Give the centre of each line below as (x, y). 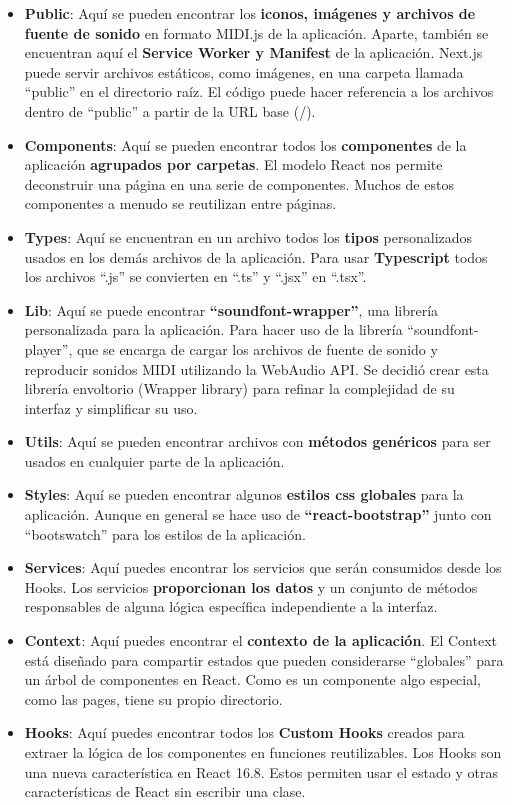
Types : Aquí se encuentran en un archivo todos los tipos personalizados (248, 236)
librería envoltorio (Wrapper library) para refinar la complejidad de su (239, 388)
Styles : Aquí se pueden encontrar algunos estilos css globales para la (244, 494)
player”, (48, 348)
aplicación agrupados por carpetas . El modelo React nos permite (233, 164)
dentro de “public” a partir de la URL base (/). (170, 110)
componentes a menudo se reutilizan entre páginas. (180, 203)
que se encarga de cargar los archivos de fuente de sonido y (257, 348)
